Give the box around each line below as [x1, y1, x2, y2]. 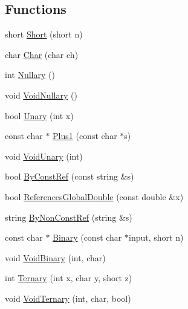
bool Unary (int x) [5, 109, 74, 122]
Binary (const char [53, 231, 122, 244]
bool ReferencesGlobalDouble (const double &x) [5, 190, 184, 203]
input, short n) [129, 231, 184, 244]
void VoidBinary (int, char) [5, 251, 106, 264]
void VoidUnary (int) [5, 149, 83, 162]
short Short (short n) [5, 28, 83, 41]
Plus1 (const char [53, 129, 117, 142]
